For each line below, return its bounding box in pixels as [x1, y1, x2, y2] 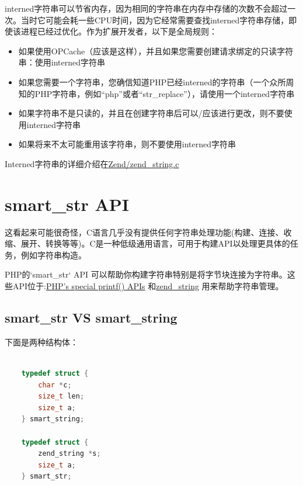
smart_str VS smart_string [5, 309, 177, 327]
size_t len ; [38, 392, 85, 401]
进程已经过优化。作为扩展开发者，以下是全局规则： [20, 25, 217, 37]
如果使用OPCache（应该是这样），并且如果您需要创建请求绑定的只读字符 [18, 44, 294, 57]
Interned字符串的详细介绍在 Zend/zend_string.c [5, 157, 179, 169]
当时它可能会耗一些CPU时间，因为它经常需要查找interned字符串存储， [20, 13, 289, 26]
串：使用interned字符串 [18, 56, 106, 68]
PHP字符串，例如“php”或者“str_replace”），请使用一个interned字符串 [34, 87, 295, 99]
